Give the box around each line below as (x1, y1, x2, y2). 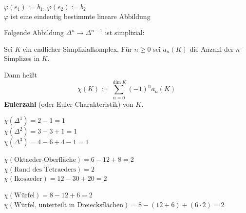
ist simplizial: (105, 27, 145, 38)
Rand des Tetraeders (14, 166, 76, 173)
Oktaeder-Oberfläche (14, 156, 76, 164)
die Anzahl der (189, 43, 234, 54)
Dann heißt (4, 69, 38, 79)
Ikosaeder (14, 175, 42, 183)
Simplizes (4, 53, 32, 63)
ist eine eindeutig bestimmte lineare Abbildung (10, 11, 151, 21)
